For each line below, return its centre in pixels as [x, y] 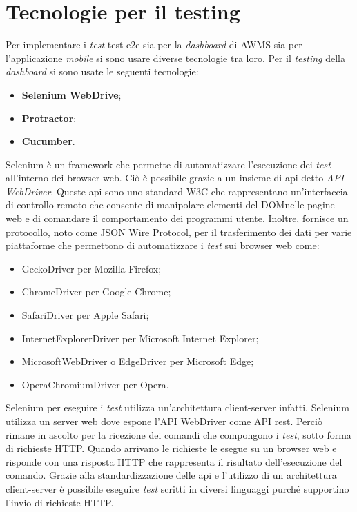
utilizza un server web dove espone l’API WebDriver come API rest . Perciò [164, 421]
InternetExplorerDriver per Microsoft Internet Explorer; [140, 338]
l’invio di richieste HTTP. [60, 502]
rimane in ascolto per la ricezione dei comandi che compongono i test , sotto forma [178, 434]
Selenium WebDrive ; [71, 94]
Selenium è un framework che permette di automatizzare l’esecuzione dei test [168, 164]
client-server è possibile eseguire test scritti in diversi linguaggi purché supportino [177, 488]
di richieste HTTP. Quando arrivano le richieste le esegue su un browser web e [171, 448]
